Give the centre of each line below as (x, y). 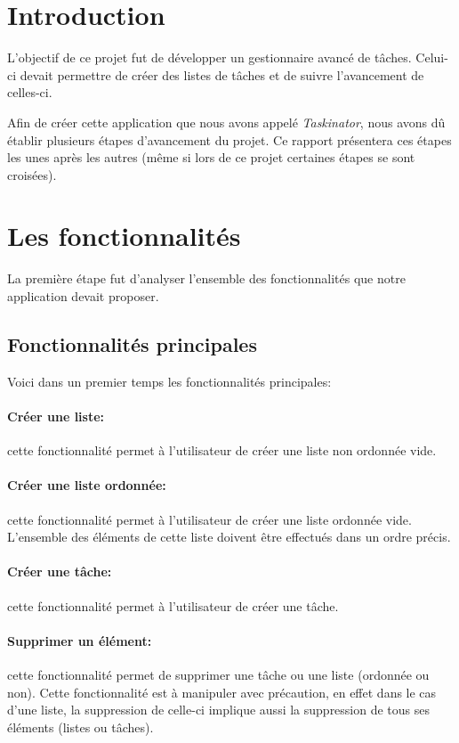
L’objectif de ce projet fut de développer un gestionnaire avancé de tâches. (209, 57)
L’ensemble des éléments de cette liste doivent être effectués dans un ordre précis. (229, 537)
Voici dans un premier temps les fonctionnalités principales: (169, 381)
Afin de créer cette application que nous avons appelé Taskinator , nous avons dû (226, 122)
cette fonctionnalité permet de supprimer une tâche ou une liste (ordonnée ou (218, 674)
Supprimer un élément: (80, 640)
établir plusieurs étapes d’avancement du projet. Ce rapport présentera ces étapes (229, 139)
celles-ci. (30, 92)
